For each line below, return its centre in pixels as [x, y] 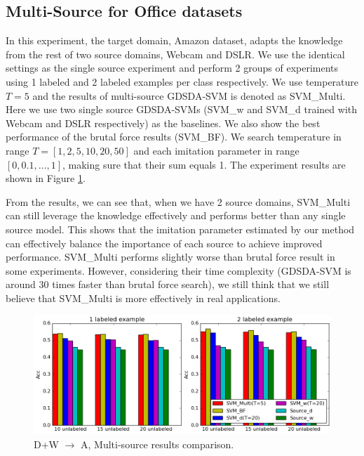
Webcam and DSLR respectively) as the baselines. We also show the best [163, 123]
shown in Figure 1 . [46, 178]
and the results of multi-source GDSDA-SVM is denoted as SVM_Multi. [189, 95]
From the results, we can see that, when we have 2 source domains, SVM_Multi [178, 201]
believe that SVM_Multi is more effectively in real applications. [143, 298]
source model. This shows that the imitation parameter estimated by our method [180, 229]
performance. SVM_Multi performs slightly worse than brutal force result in [170, 257]
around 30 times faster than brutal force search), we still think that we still [168, 284]
